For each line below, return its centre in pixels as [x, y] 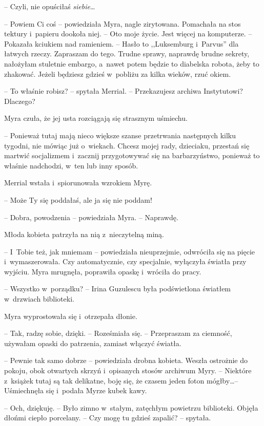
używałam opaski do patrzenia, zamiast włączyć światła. [93, 343]
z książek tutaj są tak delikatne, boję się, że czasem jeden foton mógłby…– [121, 380]
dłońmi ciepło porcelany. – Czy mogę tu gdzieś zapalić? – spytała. [108, 418]
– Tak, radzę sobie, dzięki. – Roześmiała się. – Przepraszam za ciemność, [118, 333]
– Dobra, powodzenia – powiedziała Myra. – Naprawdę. [91, 217]
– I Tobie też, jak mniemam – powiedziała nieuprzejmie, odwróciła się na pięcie [130, 251]
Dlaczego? [20, 101]
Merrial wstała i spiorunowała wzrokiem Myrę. [78, 183]
